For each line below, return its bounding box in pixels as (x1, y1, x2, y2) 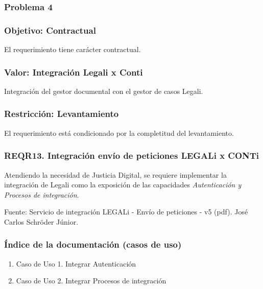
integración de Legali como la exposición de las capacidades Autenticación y (4, 179, 242, 190)
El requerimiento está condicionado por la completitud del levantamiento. (4, 127, 234, 138)
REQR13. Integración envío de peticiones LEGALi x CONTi (4, 149, 259, 162)
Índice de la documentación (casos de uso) (4, 238, 182, 251)
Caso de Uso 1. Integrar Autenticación (16, 258, 136, 269)
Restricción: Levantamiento (4, 107, 119, 120)
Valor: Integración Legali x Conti (4, 65, 143, 78)
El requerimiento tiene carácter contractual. (4, 44, 141, 55)
